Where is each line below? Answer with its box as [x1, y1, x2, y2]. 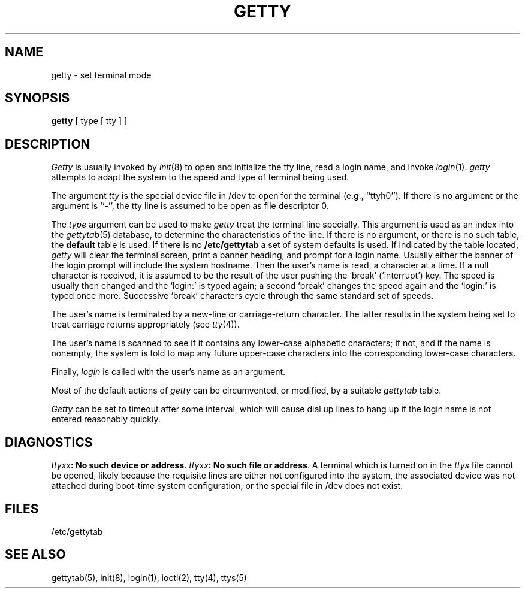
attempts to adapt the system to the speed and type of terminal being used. [51, 172, 349, 183]
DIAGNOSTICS [5, 434, 93, 450]
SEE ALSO [5, 547, 66, 562]
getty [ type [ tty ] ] [51, 116, 128, 126]
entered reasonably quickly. [51, 414, 161, 425]
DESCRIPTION [5, 136, 90, 152]
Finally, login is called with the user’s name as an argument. [51, 367, 286, 377]
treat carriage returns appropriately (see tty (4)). [51, 319, 240, 330]
